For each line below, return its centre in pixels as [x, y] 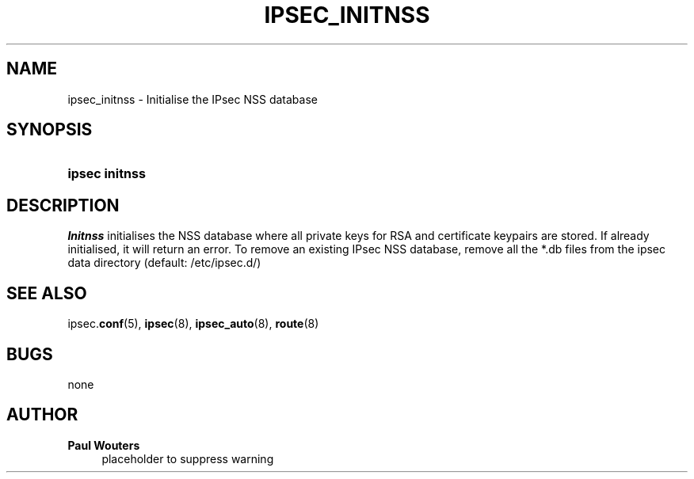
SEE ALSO [47, 293]
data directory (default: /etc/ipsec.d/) [164, 263]
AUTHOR [42, 415]
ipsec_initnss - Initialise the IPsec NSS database [193, 99]
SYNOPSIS [50, 130]
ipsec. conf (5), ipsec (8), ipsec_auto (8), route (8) [193, 324]
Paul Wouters [104, 445]
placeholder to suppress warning [188, 458]
